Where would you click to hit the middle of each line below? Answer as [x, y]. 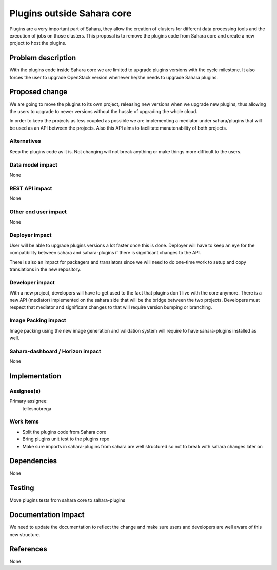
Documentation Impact [47, 515]
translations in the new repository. [45, 269]
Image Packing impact [38, 320]
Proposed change [38, 92]
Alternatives [25, 141]
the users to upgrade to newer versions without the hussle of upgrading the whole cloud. [103, 111]
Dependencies [33, 461]
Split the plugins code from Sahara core [64, 432]
